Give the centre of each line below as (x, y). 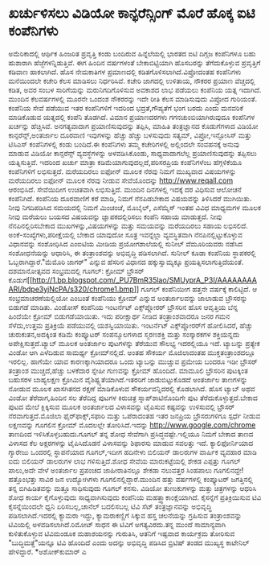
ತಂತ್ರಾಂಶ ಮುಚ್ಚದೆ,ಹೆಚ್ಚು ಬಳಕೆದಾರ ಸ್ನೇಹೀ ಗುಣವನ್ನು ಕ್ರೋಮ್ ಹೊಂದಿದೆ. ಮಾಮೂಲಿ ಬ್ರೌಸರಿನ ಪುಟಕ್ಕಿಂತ (128, 370)
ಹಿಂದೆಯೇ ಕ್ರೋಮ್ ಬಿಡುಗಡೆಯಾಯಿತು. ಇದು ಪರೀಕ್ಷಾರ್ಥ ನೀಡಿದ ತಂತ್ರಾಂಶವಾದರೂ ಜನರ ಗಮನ (119, 316)
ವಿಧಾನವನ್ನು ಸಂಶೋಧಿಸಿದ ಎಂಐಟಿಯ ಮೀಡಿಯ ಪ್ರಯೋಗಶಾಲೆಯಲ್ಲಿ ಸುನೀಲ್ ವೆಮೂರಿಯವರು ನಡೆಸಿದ (126, 243)
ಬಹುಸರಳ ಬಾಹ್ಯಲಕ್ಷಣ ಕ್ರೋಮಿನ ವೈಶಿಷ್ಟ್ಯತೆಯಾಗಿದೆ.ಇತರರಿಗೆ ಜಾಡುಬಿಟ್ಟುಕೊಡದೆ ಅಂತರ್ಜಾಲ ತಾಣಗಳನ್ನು (128, 379)
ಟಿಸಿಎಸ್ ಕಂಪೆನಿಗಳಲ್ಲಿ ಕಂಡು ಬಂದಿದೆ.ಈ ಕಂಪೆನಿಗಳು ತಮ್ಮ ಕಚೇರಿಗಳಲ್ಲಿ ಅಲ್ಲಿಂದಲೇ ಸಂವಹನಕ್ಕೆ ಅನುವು (124, 144)
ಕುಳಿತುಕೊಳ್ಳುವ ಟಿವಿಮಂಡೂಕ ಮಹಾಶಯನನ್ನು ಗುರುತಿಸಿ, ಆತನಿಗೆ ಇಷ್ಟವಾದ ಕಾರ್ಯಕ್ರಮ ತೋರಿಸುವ (122, 533)
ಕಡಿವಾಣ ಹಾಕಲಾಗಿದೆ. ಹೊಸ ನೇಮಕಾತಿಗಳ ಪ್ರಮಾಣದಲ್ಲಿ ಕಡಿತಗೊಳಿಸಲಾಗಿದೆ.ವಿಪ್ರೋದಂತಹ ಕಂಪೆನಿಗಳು (125, 72)
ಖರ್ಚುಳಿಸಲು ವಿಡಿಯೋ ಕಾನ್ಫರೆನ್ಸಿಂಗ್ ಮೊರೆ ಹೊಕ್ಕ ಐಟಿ (132, 13)
